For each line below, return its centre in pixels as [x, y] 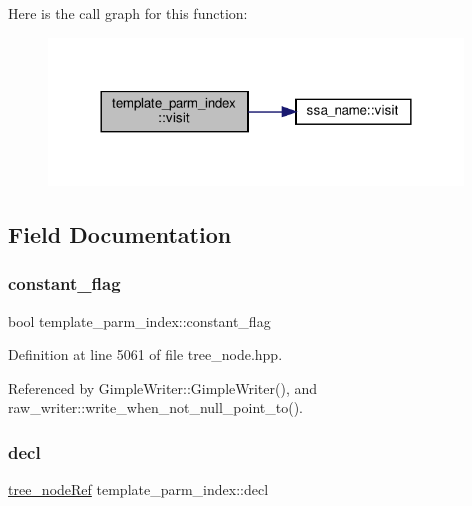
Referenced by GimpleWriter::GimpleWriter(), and [163, 387]
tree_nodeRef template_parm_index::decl [138, 489]
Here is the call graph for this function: [128, 13]
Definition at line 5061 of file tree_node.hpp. [145, 354]
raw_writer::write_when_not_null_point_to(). [155, 407]
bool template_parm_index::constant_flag [139, 320]
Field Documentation [120, 234]
